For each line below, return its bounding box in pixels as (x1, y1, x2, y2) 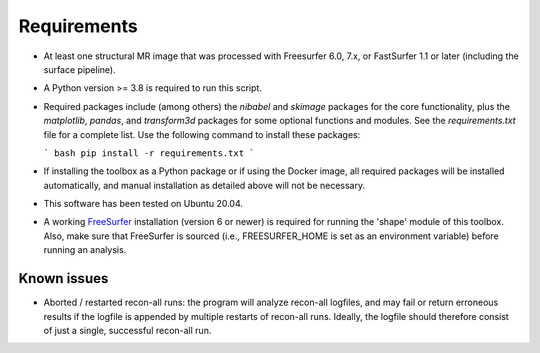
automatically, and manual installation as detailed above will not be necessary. (43, 179, 365, 191)
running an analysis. (43, 244, 127, 256)
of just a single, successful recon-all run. (43, 324, 212, 336)
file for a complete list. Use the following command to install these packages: (43, 128, 361, 140)
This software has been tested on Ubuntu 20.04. (43, 198, 244, 210)
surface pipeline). (43, 63, 116, 75)
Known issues (18, 270, 109, 287)
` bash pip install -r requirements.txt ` (43, 147, 255, 159)
